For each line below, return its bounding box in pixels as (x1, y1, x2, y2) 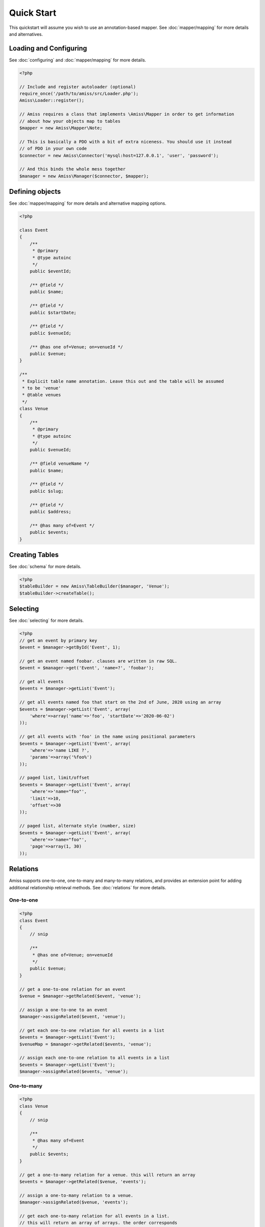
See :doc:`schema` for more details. (9, 563, 81, 569)
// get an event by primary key (19, 638, 98, 643)
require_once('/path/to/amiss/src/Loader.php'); (19, 91, 139, 96)
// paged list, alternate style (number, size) (19, 823, 136, 829)
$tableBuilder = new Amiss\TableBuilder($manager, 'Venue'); (19, 584, 170, 589)
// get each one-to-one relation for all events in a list (19, 1027, 164, 1033)
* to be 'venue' (22, 385, 61, 391)
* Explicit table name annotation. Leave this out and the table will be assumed (22, 378, 224, 384)
